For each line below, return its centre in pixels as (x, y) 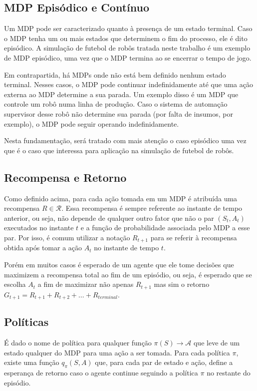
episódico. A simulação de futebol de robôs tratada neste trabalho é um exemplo (127, 48)
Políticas (26, 322)
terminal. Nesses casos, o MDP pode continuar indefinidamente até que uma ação (128, 84)
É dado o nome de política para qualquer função (78, 343)
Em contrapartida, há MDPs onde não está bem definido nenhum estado (115, 74)
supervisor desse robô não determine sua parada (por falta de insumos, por (119, 113)
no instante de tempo (127, 248)
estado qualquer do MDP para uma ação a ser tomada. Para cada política (117, 352)
